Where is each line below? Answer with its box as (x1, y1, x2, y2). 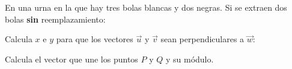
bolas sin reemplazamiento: (5, 12, 106, 25)
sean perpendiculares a (160, 33, 245, 45)
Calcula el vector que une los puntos (5, 52, 138, 65)
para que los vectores (56, 33, 133, 45)
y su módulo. (165, 52, 214, 65)
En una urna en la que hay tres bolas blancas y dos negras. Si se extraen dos (5, 1, 287, 13)
